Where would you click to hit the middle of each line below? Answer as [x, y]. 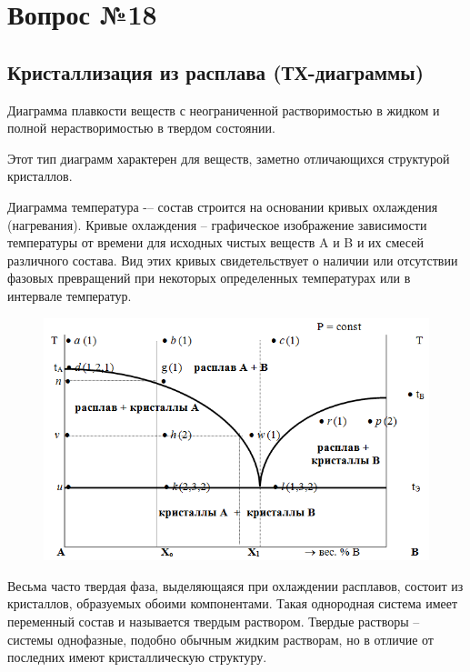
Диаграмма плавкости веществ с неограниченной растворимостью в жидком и [224, 110]
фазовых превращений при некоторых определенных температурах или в [209, 278]
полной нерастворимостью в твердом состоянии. [141, 128]
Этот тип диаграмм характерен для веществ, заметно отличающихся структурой [229, 158]
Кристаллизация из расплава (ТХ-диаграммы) [216, 71]
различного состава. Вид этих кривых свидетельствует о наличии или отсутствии [233, 260]
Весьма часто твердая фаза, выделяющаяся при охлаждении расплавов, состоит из [235, 585]
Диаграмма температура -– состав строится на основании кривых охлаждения [223, 206]
